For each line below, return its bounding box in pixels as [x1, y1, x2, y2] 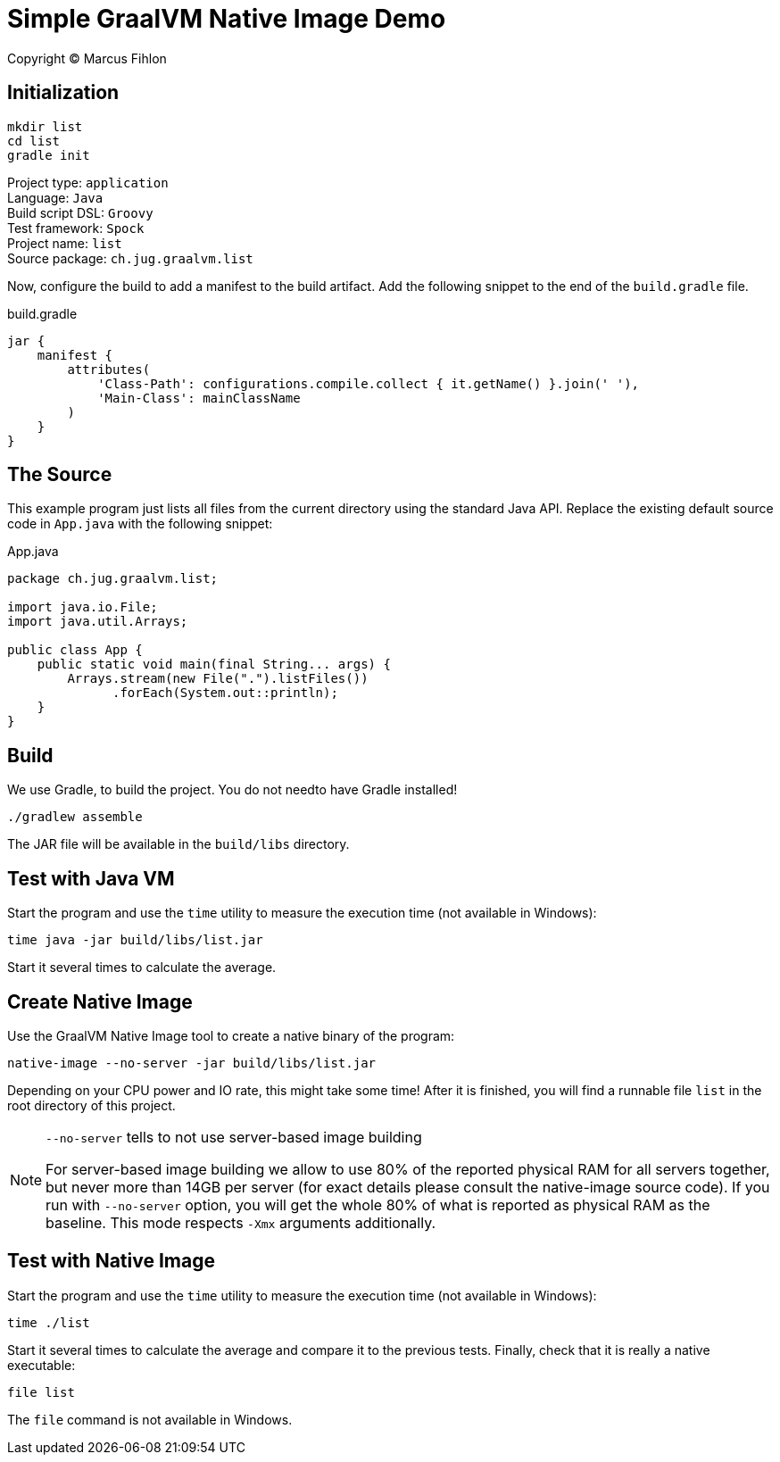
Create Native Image [7, 990, 193, 1013]
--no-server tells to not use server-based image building [46, 1127, 422, 1146]
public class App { [7, 643, 143, 658]
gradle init [7, 147, 90, 162]
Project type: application [7, 174, 169, 190]
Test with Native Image [7, 1250, 215, 1273]
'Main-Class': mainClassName [97, 390, 301, 405]
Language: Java [7, 189, 104, 205]
